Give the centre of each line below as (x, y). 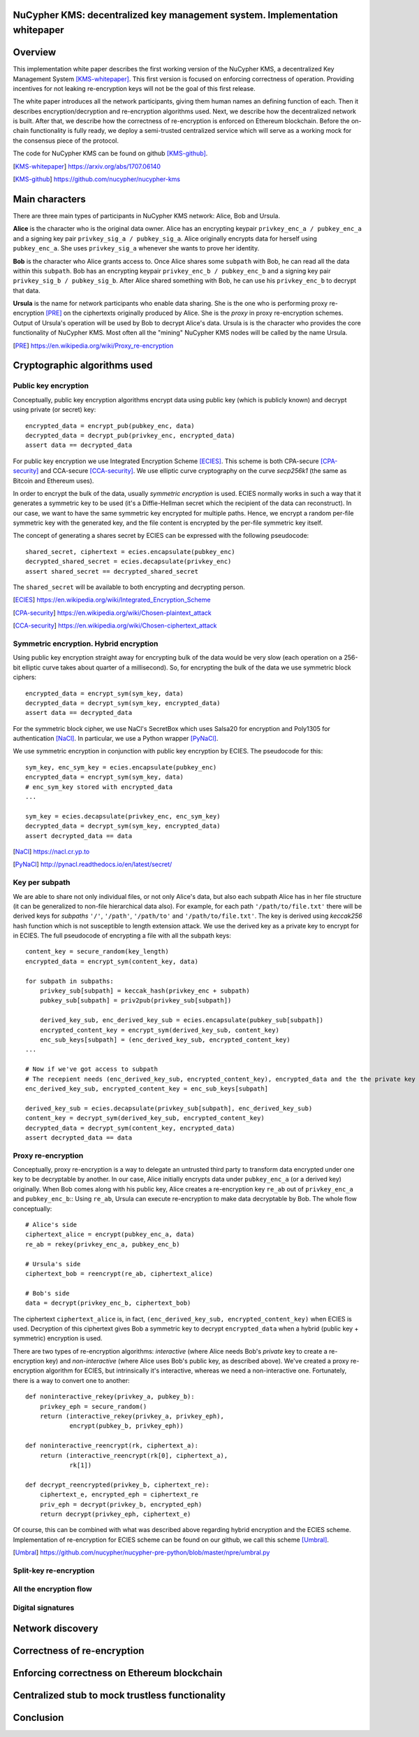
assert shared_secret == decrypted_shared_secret (112, 571)
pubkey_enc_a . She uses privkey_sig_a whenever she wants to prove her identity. (136, 248)
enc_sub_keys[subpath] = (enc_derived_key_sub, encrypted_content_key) (165, 1040)
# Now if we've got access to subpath (92, 1069)
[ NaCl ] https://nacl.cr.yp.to (51, 851)
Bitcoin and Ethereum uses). (53, 481)
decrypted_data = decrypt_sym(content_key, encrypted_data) (130, 1128)
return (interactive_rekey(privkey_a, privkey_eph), (132, 1416)
